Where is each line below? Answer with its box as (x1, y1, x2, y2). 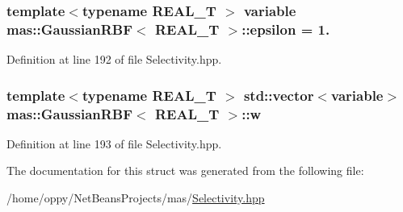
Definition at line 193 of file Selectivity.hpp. (6, 135, 222, 152)
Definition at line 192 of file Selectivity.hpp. (6, 51, 222, 68)
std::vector (243, 85, 314, 105)
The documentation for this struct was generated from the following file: (6, 162, 364, 179)
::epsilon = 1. (241, 19, 330, 39)
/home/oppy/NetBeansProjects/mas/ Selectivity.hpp (6, 189, 265, 206)
